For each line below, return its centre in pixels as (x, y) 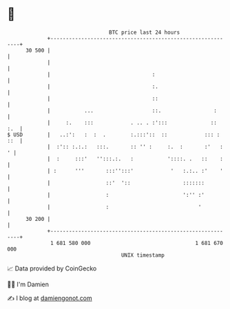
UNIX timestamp (143, 255)
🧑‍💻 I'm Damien (28, 284)
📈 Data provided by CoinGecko (52, 268)
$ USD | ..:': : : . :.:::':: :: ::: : (114, 135)
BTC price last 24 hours (145, 32)
